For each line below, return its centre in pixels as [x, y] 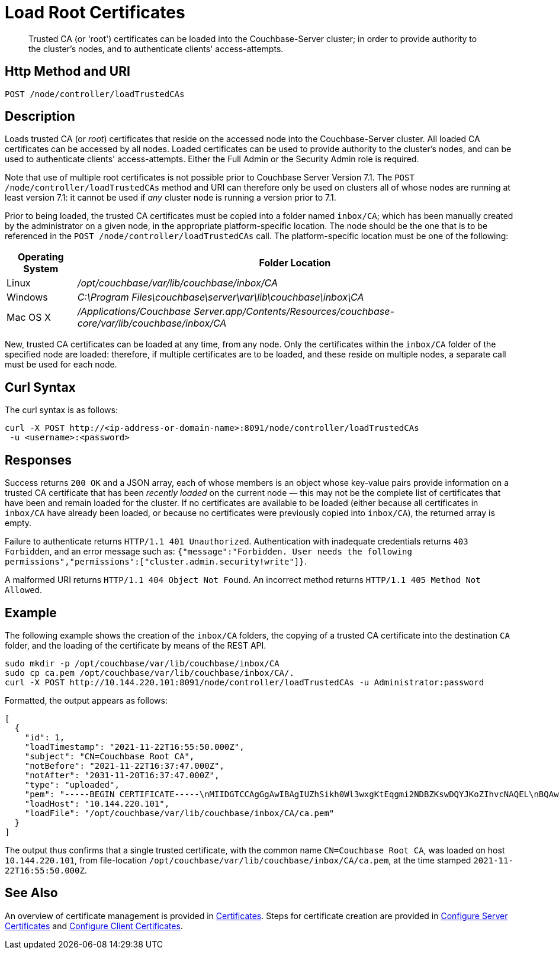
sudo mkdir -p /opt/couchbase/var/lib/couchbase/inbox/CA [142, 663]
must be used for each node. [61, 365]
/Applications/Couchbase [134, 312]
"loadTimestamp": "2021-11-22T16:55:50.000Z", [134, 747]
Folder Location [295, 263]
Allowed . [24, 590]
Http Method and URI [68, 72]
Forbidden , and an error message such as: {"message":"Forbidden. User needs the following [208, 552]
